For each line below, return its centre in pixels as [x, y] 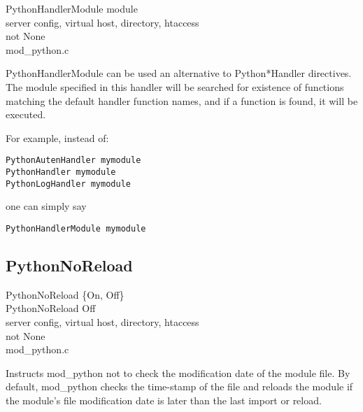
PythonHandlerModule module [72, 8]
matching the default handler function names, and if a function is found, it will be [182, 100]
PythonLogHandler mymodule [68, 184]
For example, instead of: [57, 137]
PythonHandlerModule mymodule [76, 228]
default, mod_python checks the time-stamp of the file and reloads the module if [179, 386]
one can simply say [46, 206]
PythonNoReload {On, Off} [65, 294]
